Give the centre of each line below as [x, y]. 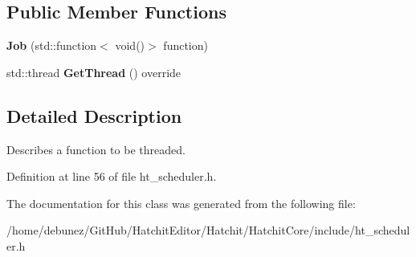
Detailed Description [94, 115]
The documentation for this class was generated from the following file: [181, 203]
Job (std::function [52, 45]
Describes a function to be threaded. [96, 149]
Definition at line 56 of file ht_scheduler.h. [112, 176]
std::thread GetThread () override [94, 72]
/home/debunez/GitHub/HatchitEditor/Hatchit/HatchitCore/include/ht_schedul [208, 230]
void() [130, 45]
